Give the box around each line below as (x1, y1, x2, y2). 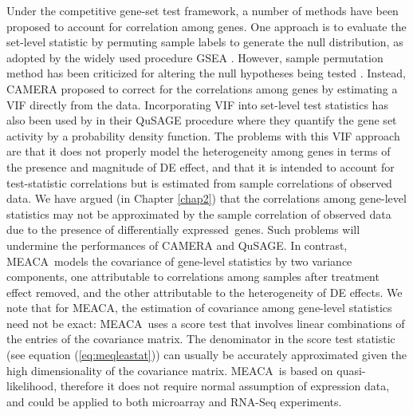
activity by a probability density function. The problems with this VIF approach (6, 127, 400, 144)
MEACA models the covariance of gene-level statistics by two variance (6, 252, 352, 269)
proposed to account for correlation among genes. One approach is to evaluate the (6, 18, 407, 34)
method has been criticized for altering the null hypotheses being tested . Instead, (6, 65, 407, 81)
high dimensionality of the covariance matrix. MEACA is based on (6, 362, 333, 378)
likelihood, (6, 377, 57, 394)
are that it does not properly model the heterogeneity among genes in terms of (6, 143, 391, 160)
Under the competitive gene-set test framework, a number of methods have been (6, 2, 399, 18)
